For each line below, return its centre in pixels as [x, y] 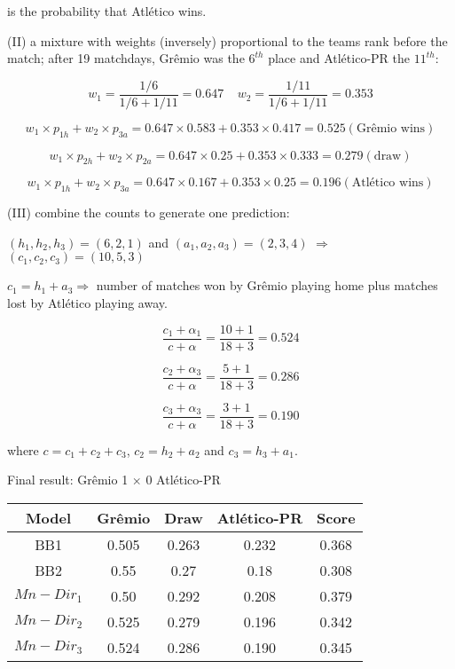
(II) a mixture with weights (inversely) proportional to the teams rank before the [227, 40]
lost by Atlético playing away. [87, 303]
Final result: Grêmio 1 [68, 480]
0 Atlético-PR [183, 480]
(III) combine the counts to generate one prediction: [149, 213]
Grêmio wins [391, 128]
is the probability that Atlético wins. [107, 11]
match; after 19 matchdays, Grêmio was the [126, 58]
